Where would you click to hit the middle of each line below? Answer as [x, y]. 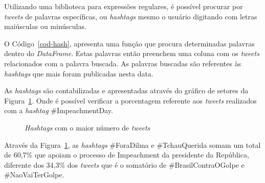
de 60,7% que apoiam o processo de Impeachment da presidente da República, [127, 155]
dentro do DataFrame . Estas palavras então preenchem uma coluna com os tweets [132, 53]
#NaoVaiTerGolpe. [34, 175]
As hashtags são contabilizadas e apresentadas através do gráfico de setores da [126, 90]
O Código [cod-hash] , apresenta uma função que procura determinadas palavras [129, 43]
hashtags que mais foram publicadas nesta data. [79, 73]
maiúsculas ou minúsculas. [45, 26]
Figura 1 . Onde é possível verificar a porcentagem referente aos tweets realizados [130, 100]
